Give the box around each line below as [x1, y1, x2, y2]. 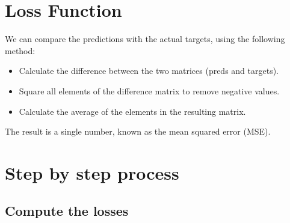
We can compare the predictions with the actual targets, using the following [5, 32, 285, 45]
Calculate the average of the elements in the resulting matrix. [19, 105, 246, 117]
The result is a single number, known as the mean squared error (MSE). [5, 125, 271, 138]
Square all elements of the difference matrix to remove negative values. [19, 84, 280, 97]
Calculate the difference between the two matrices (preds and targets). [19, 64, 279, 77]
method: [5, 44, 35, 57]
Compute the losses [5, 201, 129, 220]
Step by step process [5, 160, 179, 185]
